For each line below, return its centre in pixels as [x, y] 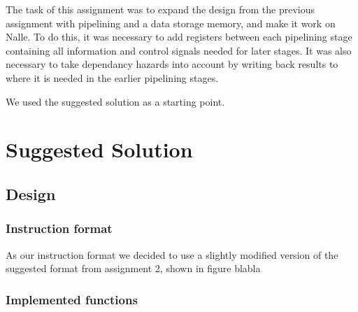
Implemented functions [72, 299]
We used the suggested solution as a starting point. [115, 101]
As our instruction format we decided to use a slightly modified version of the [172, 254]
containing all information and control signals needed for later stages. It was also [179, 50]
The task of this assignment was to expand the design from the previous [160, 9]
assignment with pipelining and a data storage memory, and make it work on [171, 23]
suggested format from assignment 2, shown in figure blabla [133, 268]
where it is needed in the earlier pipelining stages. [112, 77]
